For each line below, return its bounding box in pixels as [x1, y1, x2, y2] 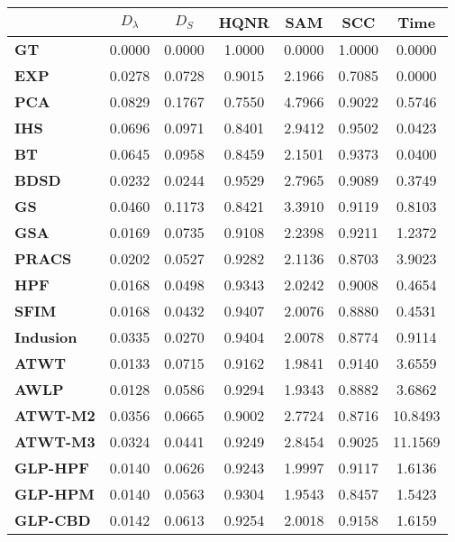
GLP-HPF [14, 457, 89, 478]
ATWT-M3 [14, 431, 96, 452]
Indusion [14, 326, 77, 347]
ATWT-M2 [14, 405, 96, 426]
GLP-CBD [14, 510, 91, 530]
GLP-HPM [14, 483, 95, 504]
